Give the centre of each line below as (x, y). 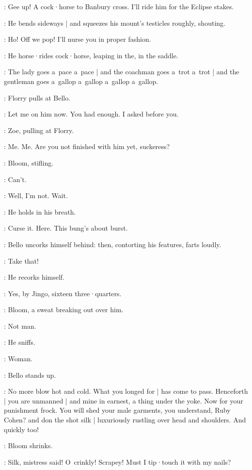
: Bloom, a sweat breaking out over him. (64, 310)
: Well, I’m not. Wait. (36, 195)
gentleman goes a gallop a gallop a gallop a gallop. (81, 81)
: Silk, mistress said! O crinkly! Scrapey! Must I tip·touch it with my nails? (118, 462)
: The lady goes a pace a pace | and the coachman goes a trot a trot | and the (122, 72)
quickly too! (21, 429)
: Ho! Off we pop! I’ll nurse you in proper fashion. (78, 39)
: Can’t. (15, 179)
